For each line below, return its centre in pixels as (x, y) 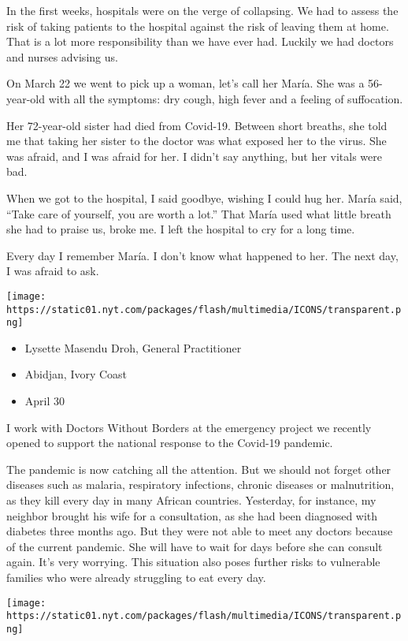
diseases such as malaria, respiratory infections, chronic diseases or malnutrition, (200, 484)
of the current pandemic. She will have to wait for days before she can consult (195, 546)
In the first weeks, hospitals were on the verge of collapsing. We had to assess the (202, 10)
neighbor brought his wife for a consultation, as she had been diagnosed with (192, 515)
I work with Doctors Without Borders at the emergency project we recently (189, 427)
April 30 (45, 401)
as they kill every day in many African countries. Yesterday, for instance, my (191, 500)
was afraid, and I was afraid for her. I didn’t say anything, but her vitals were (194, 156)
